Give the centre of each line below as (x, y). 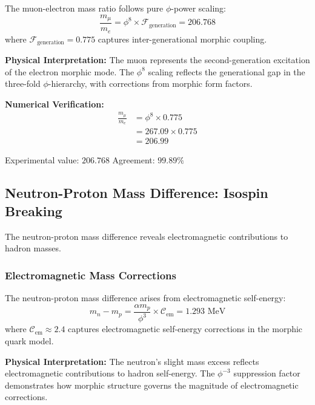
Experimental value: (42, 160)
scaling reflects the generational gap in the (227, 71)
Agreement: (134, 160)
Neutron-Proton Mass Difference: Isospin (137, 193)
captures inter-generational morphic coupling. (182, 39)
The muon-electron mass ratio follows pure (84, 8)
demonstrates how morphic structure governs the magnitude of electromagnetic (152, 385)
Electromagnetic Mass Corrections (91, 275)
